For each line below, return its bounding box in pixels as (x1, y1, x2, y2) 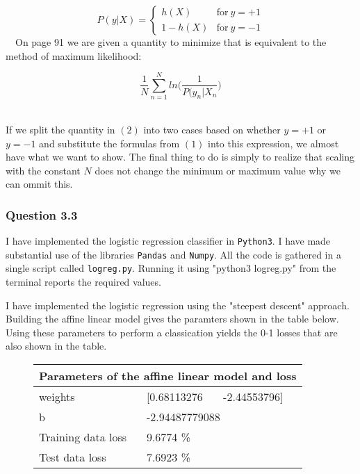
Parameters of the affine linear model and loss (39, 368, 297, 384)
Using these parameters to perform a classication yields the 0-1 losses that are (6, 325, 338, 339)
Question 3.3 (6, 206, 78, 223)
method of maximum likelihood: (6, 48, 142, 63)
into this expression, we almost (208, 136, 339, 150)
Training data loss (39, 429, 127, 446)
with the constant (6, 163, 81, 177)
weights (39, 389, 75, 405)
